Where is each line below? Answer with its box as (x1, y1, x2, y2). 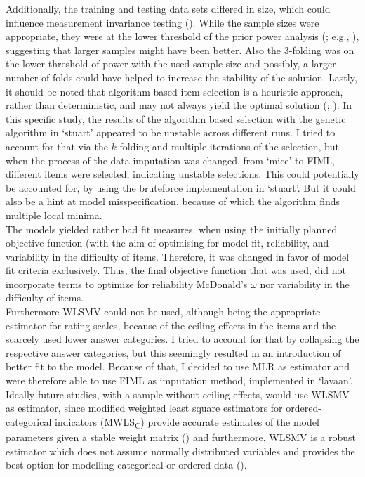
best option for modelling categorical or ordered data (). (6, 457, 247, 472)
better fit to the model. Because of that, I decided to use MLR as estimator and (6, 359, 350, 374)
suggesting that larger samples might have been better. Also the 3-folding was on (6, 42, 354, 57)
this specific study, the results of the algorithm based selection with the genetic (6, 111, 346, 126)
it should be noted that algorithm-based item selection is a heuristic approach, (6, 84, 343, 98)
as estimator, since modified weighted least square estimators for (6, 400, 283, 415)
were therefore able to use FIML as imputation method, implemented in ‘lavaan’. (6, 373, 353, 388)
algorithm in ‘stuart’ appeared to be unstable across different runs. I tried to (6, 125, 336, 140)
